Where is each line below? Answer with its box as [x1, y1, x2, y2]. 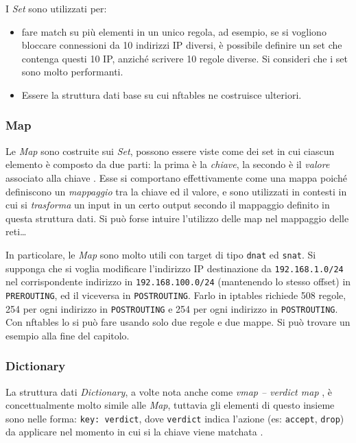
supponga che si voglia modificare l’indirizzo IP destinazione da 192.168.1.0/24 [5, 261, 344, 275]
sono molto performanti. [21, 64, 123, 79]
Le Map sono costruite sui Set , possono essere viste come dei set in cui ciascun [5, 143, 335, 158]
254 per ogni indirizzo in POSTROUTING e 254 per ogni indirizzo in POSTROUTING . [5, 301, 338, 315]
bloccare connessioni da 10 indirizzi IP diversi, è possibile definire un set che [21, 38, 342, 52]
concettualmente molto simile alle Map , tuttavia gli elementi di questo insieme [5, 398, 335, 412]
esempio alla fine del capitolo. [5, 328, 130, 342]
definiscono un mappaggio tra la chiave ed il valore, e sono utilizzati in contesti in [5, 184, 347, 198]
